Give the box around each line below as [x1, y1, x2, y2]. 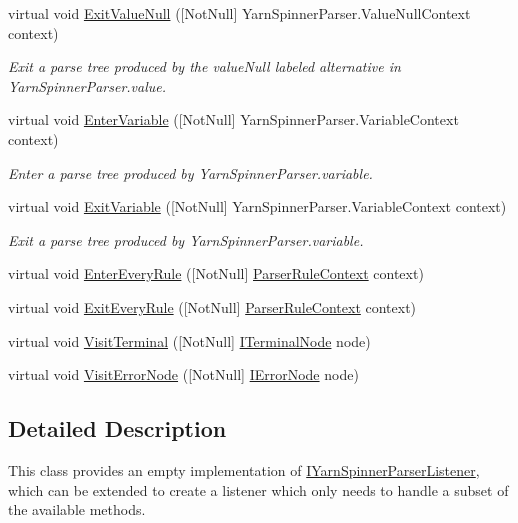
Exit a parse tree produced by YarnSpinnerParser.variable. [8, 229, 364, 250]
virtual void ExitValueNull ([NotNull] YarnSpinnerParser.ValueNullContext [8, 3, 471, 23]
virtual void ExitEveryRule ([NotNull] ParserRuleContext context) [8, 296, 417, 317]
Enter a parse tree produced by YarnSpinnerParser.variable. [8, 162, 373, 183]
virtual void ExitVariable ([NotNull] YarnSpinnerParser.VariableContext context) [8, 196, 507, 217]
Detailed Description [8, 413, 227, 444]
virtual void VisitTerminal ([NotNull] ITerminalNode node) [8, 330, 371, 351]
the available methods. [8, 499, 146, 520]
